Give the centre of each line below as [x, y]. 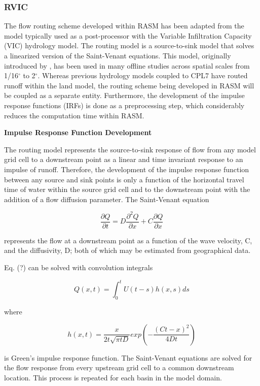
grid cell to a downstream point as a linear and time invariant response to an [124, 159]
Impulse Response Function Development [78, 132]
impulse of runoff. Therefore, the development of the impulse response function [127, 169]
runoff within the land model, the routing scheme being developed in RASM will [129, 85]
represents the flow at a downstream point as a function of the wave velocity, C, [128, 240]
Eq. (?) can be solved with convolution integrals [79, 267]
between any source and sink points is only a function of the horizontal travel [124, 179]
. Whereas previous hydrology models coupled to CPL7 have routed [143, 75]
